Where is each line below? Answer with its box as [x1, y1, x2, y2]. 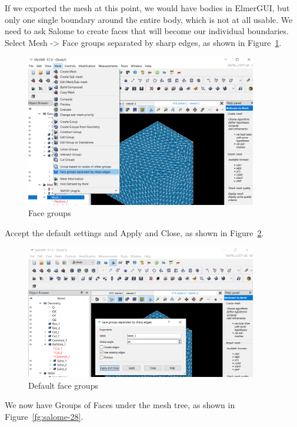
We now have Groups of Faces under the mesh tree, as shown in [5, 399, 235, 411]
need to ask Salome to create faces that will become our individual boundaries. [5, 25, 289, 37]
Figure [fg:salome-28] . [5, 411, 84, 423]
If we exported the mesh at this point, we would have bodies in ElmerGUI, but [5, 2, 290, 14]
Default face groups [28, 379, 98, 391]
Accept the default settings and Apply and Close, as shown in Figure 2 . [5, 226, 264, 239]
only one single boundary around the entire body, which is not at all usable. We [5, 13, 293, 25]
